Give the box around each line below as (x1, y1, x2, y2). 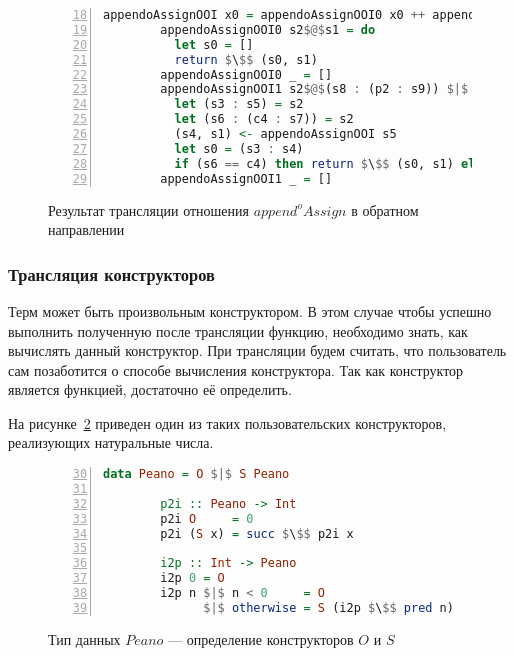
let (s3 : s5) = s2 (174, 97, 304, 112)
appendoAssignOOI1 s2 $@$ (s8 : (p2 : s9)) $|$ (160, 82, 469, 97)
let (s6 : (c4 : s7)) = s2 (174, 112, 354, 127)
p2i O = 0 (160, 511, 254, 526)
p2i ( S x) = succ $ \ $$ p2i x (160, 526, 354, 541)
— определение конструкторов (168, 628, 354, 649)
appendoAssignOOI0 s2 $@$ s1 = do (160, 22, 376, 37)
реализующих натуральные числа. (8, 432, 214, 453)
